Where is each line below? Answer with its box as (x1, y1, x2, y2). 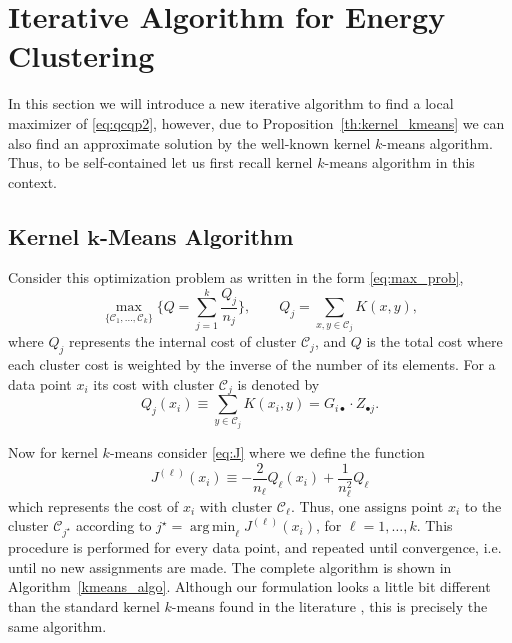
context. (8, 171, 57, 192)
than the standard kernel (8, 595, 160, 616)
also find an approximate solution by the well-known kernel (8, 132, 371, 153)
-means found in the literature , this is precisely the (171, 595, 488, 616)
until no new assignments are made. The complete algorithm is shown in (8, 556, 452, 577)
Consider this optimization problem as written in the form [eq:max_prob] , (8, 267, 464, 288)
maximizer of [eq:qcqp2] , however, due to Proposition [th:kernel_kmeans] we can (8, 112, 505, 133)
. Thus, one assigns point (290, 495, 444, 516)
